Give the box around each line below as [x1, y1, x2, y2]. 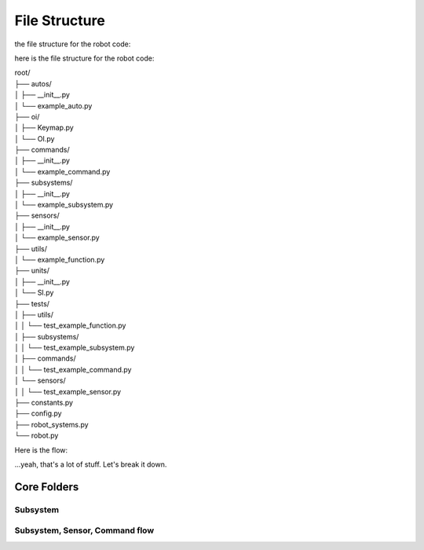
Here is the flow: [14, 445, 68, 455]
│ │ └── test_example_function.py [14, 321, 126, 330]
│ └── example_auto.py [14, 101, 93, 110]
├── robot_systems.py [14, 420, 90, 429]
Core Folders [14, 480, 79, 493]
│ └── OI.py [14, 134, 55, 143]
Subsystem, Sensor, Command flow [14, 525, 155, 536]
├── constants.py [14, 398, 74, 408]
